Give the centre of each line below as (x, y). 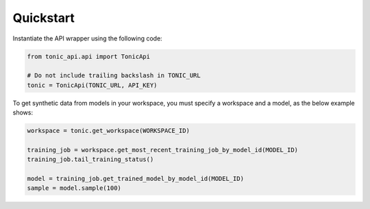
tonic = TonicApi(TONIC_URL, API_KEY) (92, 85)
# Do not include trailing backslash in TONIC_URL (114, 76)
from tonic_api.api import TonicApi (89, 56)
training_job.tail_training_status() (90, 160)
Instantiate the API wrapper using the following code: (87, 38)
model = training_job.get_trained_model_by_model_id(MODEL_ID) (136, 179)
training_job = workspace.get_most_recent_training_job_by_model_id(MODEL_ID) (162, 150)
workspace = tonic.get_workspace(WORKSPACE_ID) (108, 131)
